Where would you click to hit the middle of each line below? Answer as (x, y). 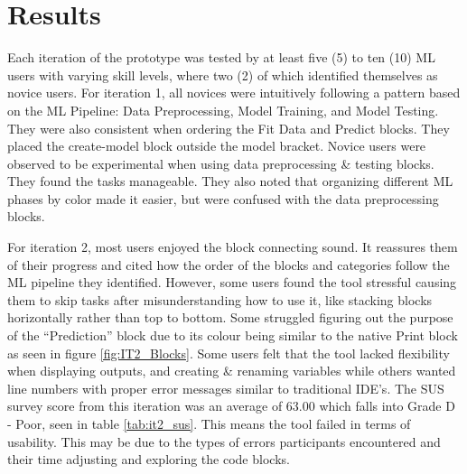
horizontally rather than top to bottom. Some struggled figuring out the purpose (230, 317)
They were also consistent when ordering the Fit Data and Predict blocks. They (229, 128)
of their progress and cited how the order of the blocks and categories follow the (229, 264)
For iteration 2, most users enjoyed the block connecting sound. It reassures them (233, 247)
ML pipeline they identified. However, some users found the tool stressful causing (232, 282)
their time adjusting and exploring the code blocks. (149, 459)
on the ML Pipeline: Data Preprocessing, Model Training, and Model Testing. (223, 110)
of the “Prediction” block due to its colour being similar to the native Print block (233, 335)
